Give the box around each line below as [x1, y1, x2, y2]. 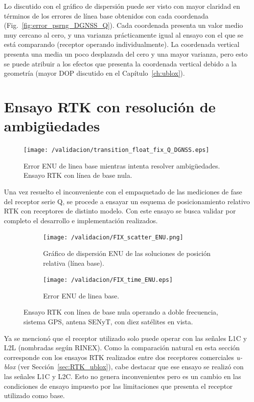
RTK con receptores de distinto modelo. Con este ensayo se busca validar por [4, 206, 236, 216]
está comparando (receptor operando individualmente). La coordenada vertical [4, 39, 240, 49]
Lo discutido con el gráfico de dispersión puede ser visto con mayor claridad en [4, 1, 240, 11]
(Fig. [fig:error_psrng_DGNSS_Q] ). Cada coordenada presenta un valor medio [4, 20, 243, 30]
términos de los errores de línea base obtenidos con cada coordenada [4, 10, 208, 21]
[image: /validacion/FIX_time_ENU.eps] [43, 276, 173, 284]
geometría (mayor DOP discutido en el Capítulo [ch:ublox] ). [4, 68, 185, 78]
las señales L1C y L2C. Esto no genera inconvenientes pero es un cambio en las [4, 371, 241, 381]
